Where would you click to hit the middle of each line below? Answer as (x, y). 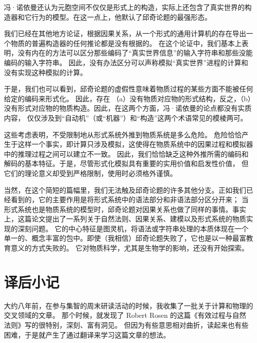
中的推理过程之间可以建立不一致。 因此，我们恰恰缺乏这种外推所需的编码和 (126, 153)
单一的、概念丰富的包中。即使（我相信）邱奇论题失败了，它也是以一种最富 (125, 238)
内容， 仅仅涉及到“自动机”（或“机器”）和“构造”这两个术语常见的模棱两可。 (126, 117)
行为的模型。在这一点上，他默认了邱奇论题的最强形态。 (121, 17)
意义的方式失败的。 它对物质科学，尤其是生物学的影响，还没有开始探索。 (129, 248)
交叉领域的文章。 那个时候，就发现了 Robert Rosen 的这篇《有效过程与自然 (125, 315)
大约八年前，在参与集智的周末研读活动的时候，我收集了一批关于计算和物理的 (128, 305)
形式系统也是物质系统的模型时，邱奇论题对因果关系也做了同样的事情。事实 (125, 209)
